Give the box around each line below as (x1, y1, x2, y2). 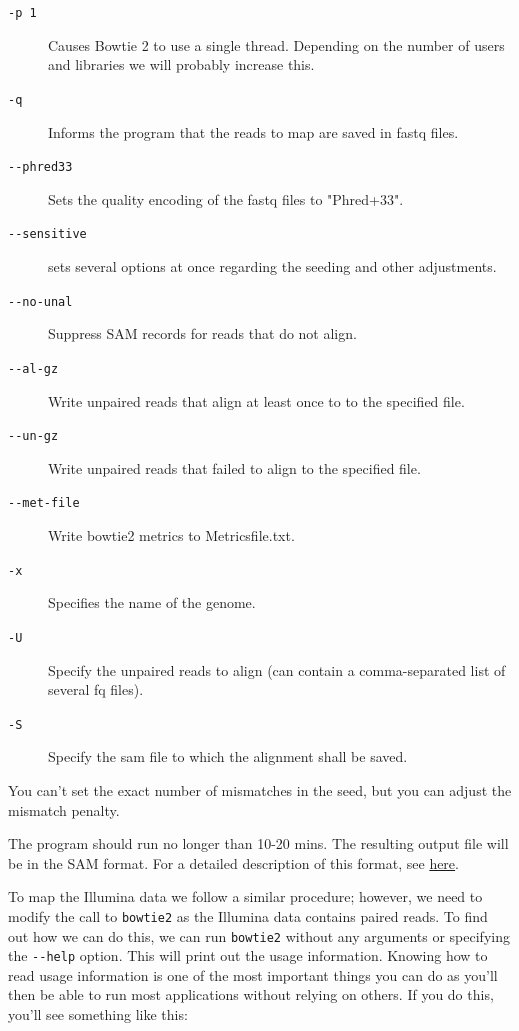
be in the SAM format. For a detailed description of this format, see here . (8, 852, 459, 873)
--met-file (8, 496, 80, 511)
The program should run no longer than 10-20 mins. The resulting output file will (8, 833, 509, 854)
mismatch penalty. (8, 799, 120, 820)
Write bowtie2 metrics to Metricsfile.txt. (48, 525, 295, 545)
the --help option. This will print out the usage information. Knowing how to (8, 945, 488, 966)
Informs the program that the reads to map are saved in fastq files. (48, 121, 459, 142)
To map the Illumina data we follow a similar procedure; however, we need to (8, 886, 483, 907)
